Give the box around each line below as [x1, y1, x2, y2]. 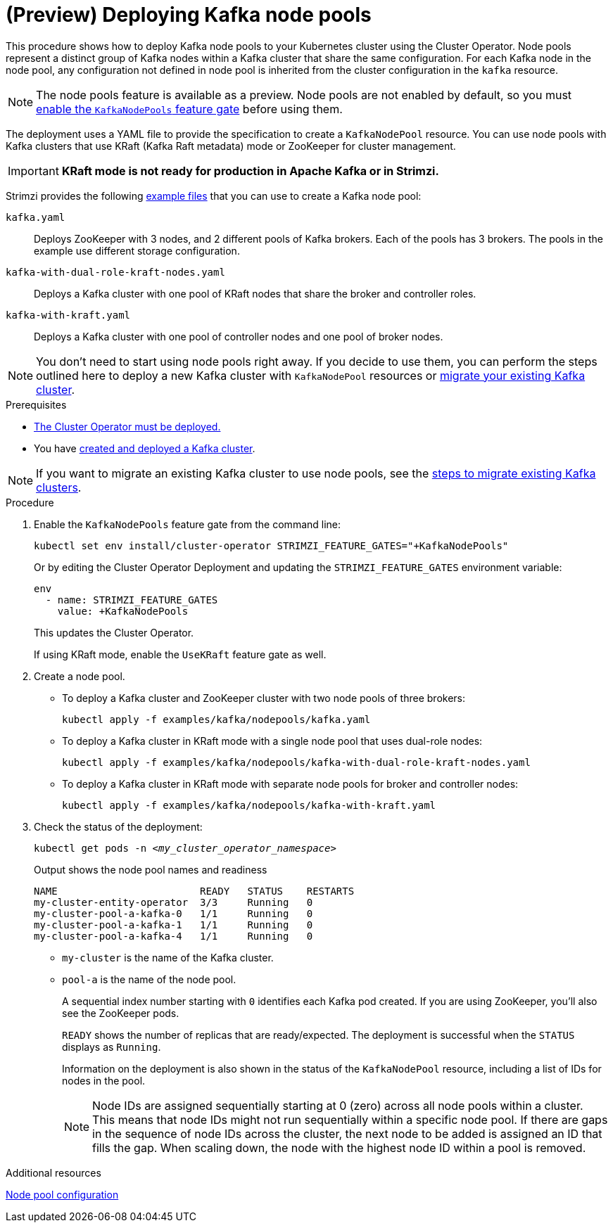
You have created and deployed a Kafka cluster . [34, 442, 255, 454]
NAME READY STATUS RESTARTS [34, 885, 355, 897]
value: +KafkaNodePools [57, 605, 189, 617]
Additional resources [6, 1166, 101, 1179]
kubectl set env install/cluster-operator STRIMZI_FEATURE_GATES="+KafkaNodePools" [34, 539, 509, 551]
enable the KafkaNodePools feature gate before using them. [36, 101, 343, 116]
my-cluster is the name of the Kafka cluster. [62, 951, 274, 964]
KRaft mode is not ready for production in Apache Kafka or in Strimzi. [61, 163, 439, 178]
